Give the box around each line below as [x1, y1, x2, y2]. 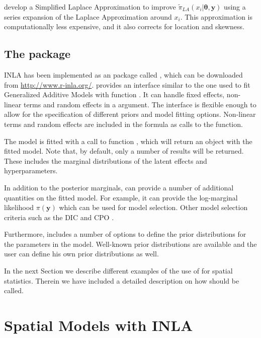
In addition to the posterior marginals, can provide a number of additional [4, 182, 234, 192]
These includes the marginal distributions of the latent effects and [4, 155, 207, 166]
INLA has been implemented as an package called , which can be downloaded [4, 69, 243, 80]
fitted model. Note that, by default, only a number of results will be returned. [4, 146, 244, 156]
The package [4, 46, 71, 61]
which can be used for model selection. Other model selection [59, 202, 248, 213]
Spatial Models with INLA [4, 315, 193, 335]
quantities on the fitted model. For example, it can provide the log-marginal [4, 192, 238, 202]
